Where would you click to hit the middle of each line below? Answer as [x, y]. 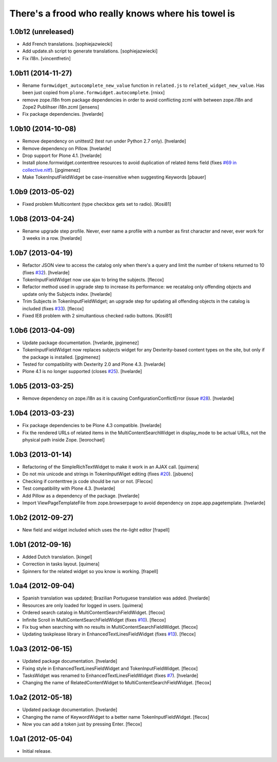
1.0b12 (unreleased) [42, 32]
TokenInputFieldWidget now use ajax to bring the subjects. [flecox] [93, 280]
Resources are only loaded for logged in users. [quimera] [83, 605]
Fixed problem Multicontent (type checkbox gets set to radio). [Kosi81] [97, 204]
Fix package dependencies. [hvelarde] [63, 114]
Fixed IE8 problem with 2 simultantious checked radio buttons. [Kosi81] [97, 316]
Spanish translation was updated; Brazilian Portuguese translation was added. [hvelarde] [116, 598]
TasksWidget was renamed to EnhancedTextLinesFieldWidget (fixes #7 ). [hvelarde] [110, 676]
